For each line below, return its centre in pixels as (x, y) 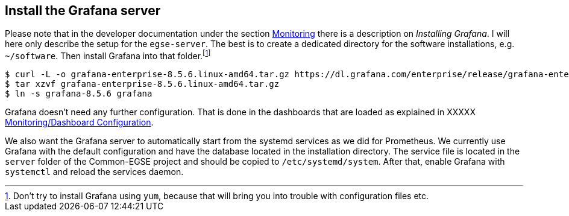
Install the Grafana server (83, 11)
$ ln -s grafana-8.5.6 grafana (79, 94)
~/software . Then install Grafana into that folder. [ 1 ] (108, 55)
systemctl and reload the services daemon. (94, 172)
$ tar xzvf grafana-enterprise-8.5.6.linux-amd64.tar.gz (142, 84)
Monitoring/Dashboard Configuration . (79, 122)
